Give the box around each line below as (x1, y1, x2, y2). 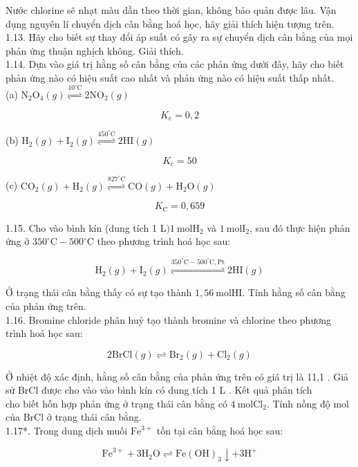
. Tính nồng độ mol (266, 396, 349, 410)
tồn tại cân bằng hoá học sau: (156, 423, 283, 438)
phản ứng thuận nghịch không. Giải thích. (6, 43, 184, 57)
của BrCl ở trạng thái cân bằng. (6, 410, 142, 424)
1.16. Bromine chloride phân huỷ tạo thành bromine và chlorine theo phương (6, 312, 331, 327)
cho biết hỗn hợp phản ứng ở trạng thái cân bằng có (6, 396, 227, 410)
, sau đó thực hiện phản (249, 220, 350, 235)
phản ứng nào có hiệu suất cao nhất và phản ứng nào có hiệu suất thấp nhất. (6, 70, 335, 84)
